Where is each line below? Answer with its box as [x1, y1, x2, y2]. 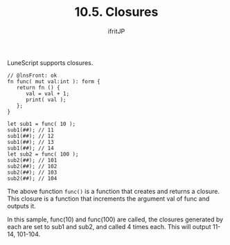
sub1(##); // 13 [7, 138, 54, 145]
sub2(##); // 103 [7, 169, 57, 176]
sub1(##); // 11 [7, 126, 54, 134]
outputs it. [7, 201, 36, 210]
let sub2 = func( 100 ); [7, 150, 79, 158]
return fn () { [16, 84, 60, 91]
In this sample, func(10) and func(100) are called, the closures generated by [7, 215, 224, 224]
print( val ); [25, 96, 67, 103]
